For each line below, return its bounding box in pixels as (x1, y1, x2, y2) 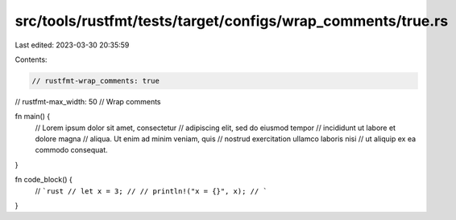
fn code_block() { (15, 175, 73, 185)
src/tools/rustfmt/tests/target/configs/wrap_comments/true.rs (15, 12, 449, 30)
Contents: (15, 55, 48, 64)
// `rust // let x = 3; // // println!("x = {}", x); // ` (35, 185, 267, 196)
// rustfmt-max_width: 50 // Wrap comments (15, 96, 161, 106)
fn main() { (15, 112, 51, 121)
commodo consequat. (35, 145, 108, 155)
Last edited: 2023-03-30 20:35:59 (15, 40, 130, 50)
